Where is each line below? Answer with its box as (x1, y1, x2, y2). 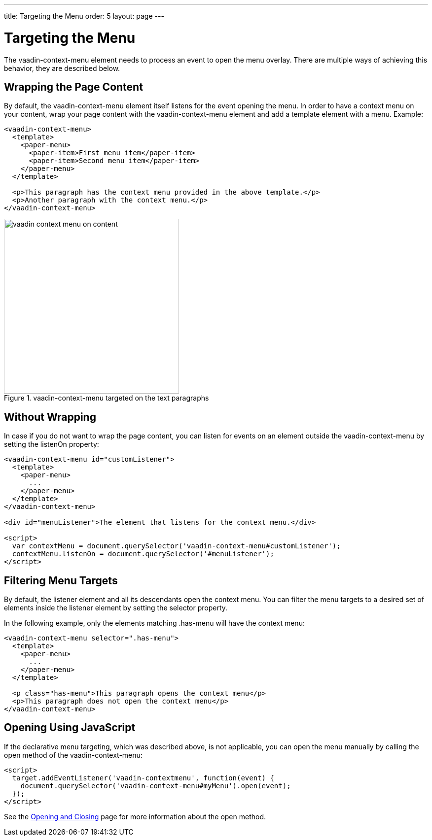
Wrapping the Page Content (4, 80, 143, 93)
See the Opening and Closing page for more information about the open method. (4, 812, 266, 821)
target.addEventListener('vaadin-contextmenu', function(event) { (12, 773, 274, 782)
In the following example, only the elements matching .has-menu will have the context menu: (4, 619, 305, 628)
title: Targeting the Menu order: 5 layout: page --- (4, 12, 164, 20)
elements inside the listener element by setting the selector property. (4, 604, 228, 612)
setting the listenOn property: (4, 440, 99, 449)
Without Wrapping (4, 410, 96, 423)
